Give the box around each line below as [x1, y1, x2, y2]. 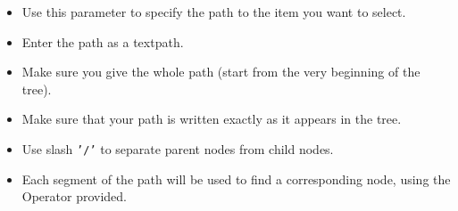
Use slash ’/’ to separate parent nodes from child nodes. [21, 139, 334, 158]
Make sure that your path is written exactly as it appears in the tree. [21, 110, 402, 128]
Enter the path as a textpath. [21, 32, 184, 51]
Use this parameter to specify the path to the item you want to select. [21, 3, 406, 20]
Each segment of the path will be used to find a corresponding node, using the [21, 169, 451, 188]
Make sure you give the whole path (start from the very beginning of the [21, 62, 421, 81]
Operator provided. [21, 187, 128, 206]
